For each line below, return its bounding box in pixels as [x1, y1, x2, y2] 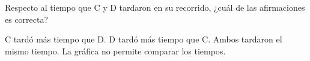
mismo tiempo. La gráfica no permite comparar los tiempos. [5, 44, 226, 57]
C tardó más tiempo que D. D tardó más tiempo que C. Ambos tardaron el [5, 33, 282, 45]
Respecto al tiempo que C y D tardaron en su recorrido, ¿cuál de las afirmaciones [5, 1, 305, 13]
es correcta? [5, 13, 49, 25]
